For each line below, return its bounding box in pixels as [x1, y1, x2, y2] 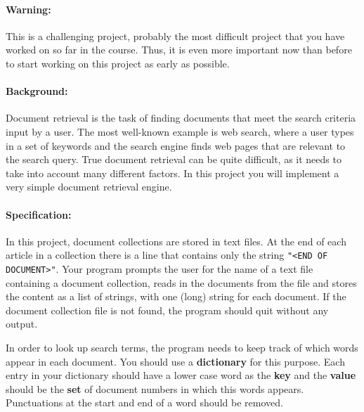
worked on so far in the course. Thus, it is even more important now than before [6, 42, 352, 57]
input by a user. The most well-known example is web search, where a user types [6, 124, 354, 139]
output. [6, 316, 38, 331]
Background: [6, 84, 68, 98]
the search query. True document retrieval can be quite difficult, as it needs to [6, 152, 342, 167]
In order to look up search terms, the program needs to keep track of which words [6, 340, 358, 355]
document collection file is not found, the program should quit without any [6, 302, 329, 317]
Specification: [6, 207, 72, 221]
